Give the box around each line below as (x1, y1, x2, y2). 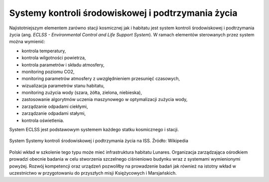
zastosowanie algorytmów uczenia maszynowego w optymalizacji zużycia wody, (21, 96, 188, 102)
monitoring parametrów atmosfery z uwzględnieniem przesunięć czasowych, (21, 76, 180, 82)
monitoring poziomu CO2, (21, 69, 75, 75)
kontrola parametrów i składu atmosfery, (21, 62, 105, 68)
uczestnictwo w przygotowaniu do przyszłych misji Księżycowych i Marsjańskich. (9, 170, 177, 176)
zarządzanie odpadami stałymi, (21, 110, 86, 116)
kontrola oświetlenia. (21, 117, 64, 123)
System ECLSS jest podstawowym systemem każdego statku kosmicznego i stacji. (9, 127, 179, 133)
